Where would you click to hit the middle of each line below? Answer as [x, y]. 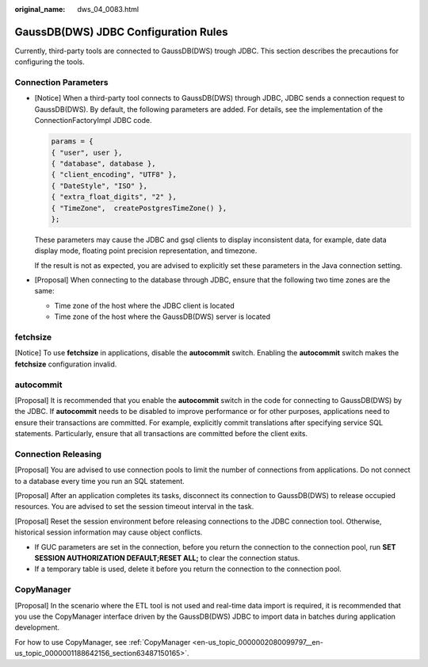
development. [37, 627]
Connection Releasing [58, 454]
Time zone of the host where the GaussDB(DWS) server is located [162, 316]
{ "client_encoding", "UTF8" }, [114, 175]
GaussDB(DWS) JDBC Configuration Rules [121, 32]
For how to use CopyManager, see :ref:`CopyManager [103, 642]
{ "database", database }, [103, 163]
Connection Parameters [61, 82]
